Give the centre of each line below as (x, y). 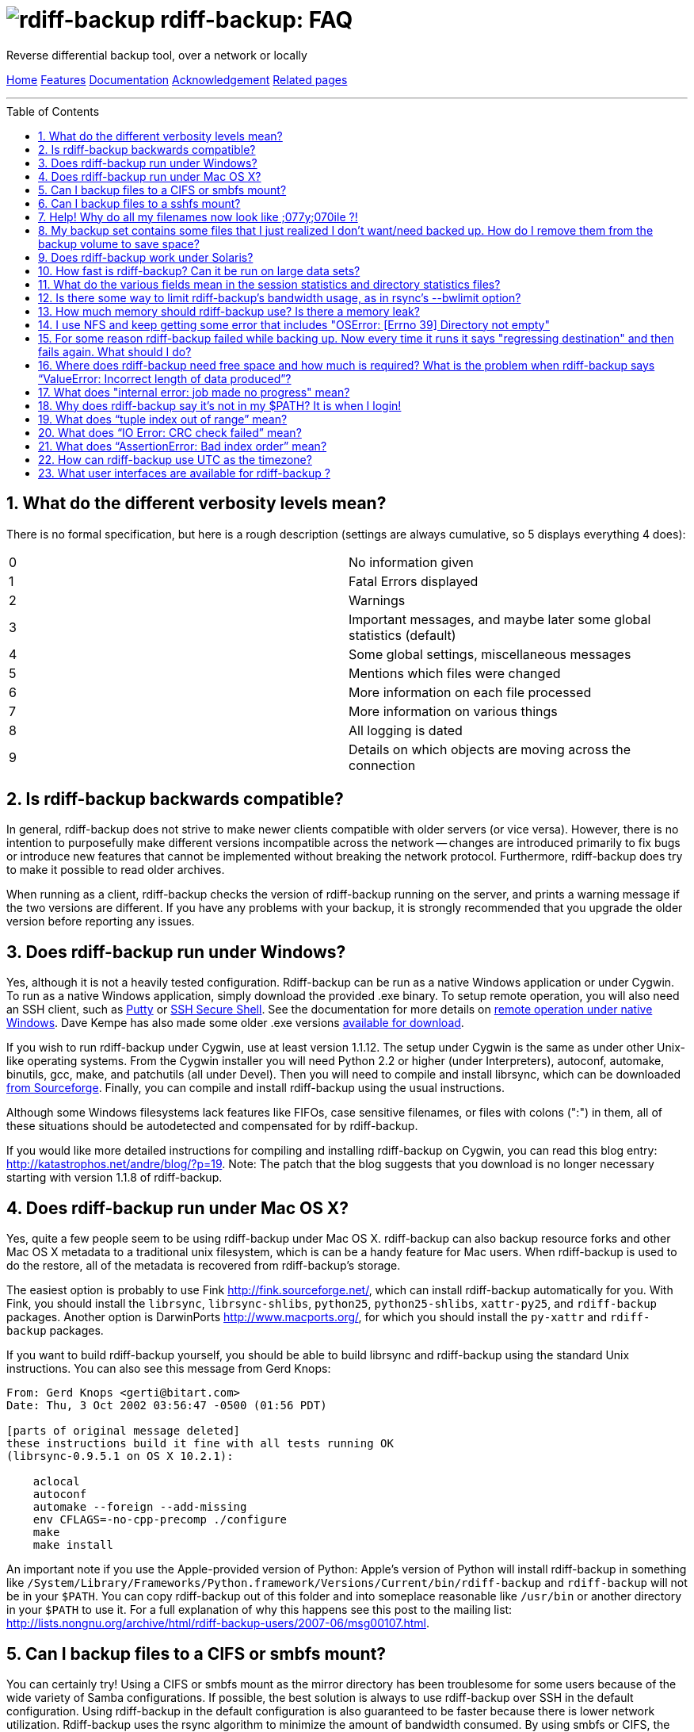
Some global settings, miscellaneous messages (490, 654)
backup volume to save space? (119, 243)
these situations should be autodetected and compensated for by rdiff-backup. (212, 1126)
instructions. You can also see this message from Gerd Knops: (169, 1369)
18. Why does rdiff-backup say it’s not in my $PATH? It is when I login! (220, 405)
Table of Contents (53, 111)
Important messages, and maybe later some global (500, 619)
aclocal (56, 1482)
